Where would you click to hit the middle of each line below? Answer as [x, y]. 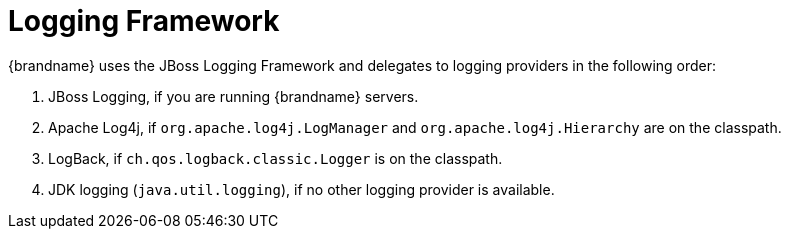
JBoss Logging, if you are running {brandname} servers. [233, 96]
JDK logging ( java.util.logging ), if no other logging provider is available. [301, 189]
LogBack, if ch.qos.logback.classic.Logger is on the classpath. [275, 158]
